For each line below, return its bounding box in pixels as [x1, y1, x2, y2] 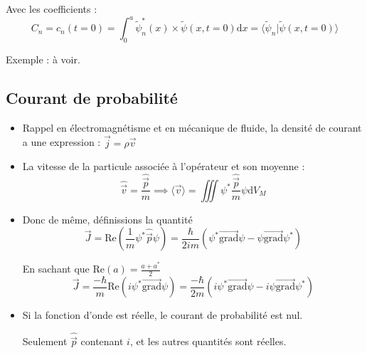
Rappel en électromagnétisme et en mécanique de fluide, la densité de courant [22, 120, 362, 135]
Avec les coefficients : [6, 1, 97, 16]
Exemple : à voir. [6, 51, 80, 66]
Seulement [22, 334, 68, 349]
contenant [80, 334, 124, 349]
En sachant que [22, 261, 90, 276]
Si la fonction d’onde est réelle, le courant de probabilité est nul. [22, 307, 303, 322]
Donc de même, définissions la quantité [22, 211, 193, 226]
